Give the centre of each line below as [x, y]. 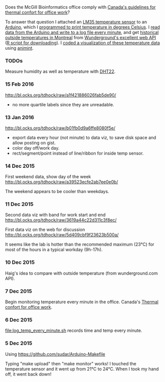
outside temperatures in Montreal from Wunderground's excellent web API [81, 37]
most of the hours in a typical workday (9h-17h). [54, 250]
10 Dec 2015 [20, 262]
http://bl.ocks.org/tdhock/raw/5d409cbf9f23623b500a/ [62, 235]
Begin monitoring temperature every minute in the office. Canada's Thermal [82, 302]
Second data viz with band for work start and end [55, 215]
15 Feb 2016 [20, 84]
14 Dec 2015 [20, 166]
